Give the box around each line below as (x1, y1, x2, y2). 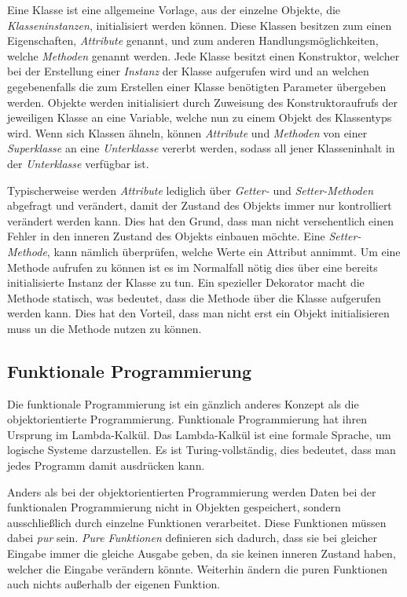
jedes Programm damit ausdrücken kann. (7, 457, 205, 474)
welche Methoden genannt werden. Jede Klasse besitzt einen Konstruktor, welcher (7, 47, 400, 64)
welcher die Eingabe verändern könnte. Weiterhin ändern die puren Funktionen (7, 560, 388, 577)
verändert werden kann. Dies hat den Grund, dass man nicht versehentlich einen (7, 212, 394, 229)
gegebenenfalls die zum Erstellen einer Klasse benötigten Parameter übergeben (7, 78, 387, 94)
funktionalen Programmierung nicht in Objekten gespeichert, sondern (7, 499, 341, 515)
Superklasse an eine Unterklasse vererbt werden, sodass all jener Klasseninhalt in (7, 140, 395, 156)
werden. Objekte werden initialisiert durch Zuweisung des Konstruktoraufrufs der (7, 93, 398, 110)
